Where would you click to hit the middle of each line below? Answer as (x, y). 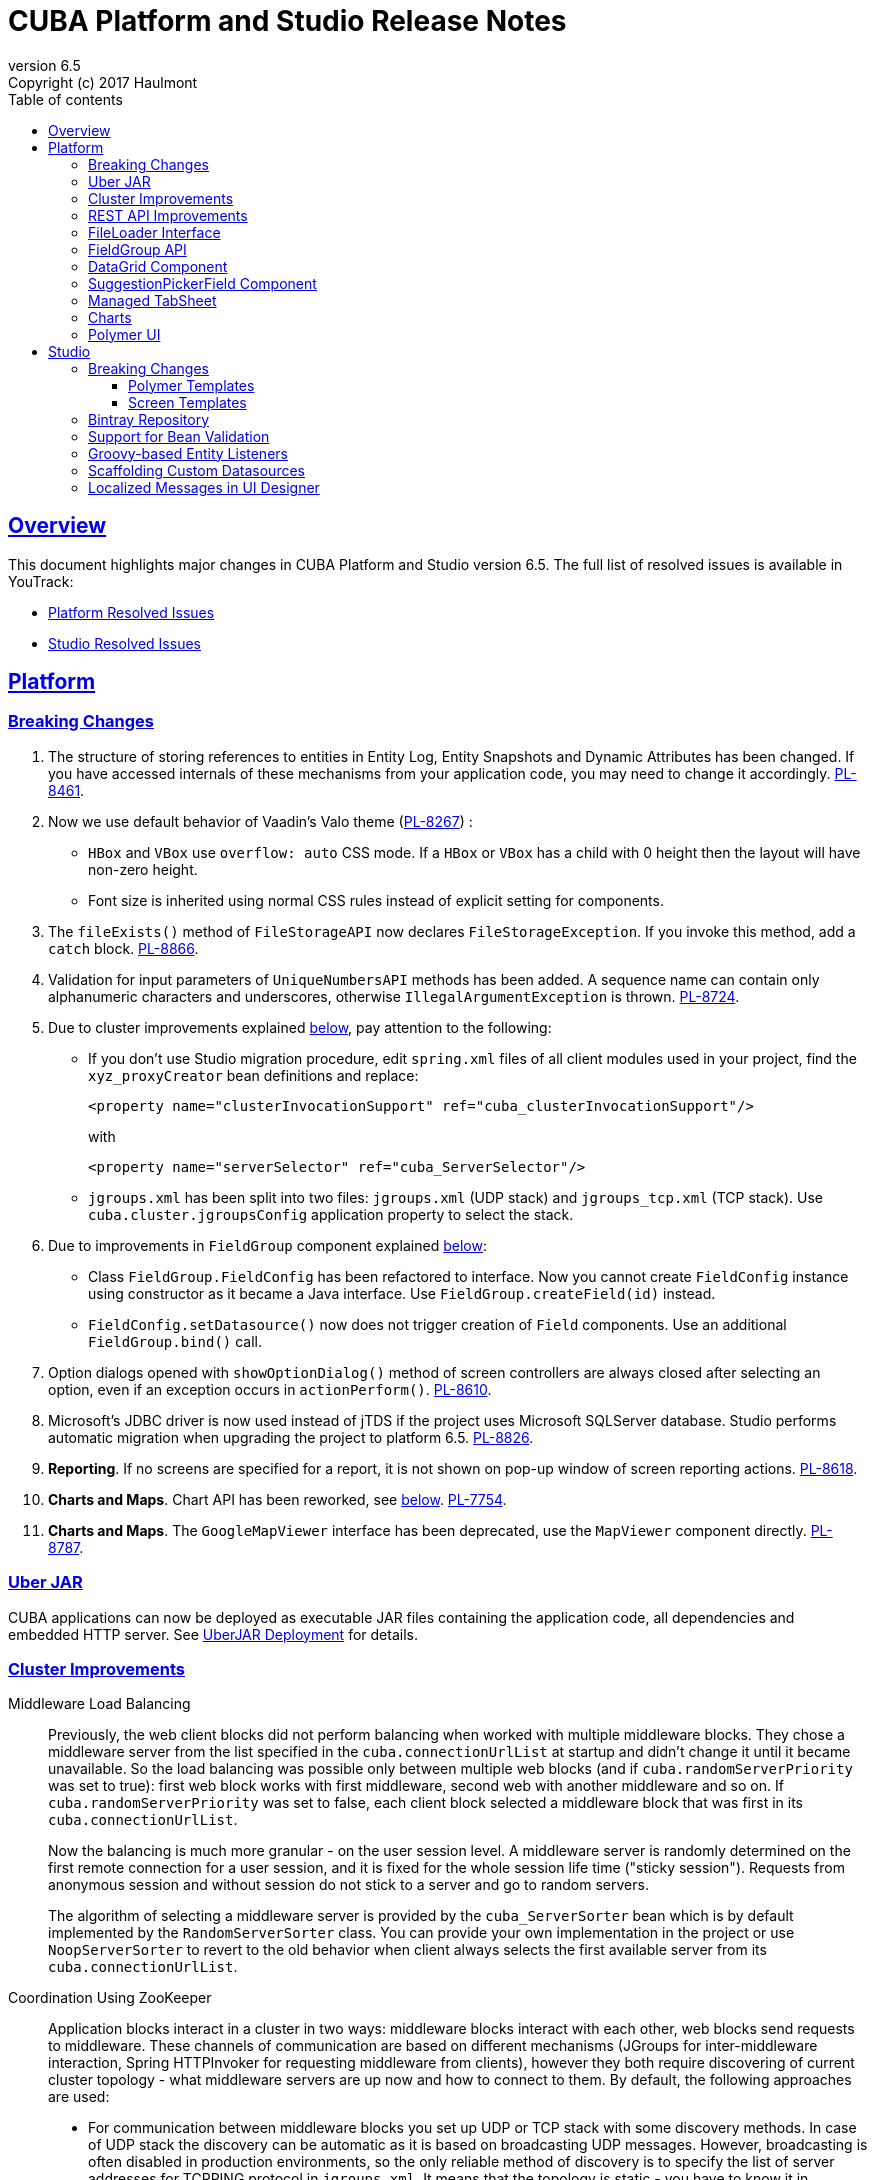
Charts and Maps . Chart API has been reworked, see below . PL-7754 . (277, 1499)
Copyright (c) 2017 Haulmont (103, 82)
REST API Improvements (168, 215)
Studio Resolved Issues (124, 643)
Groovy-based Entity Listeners (188, 453)
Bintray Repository (149, 419)
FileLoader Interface (154, 232)
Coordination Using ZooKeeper (110, 1998)
